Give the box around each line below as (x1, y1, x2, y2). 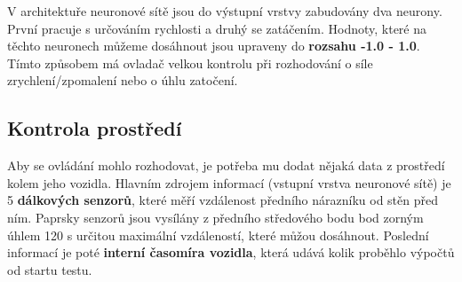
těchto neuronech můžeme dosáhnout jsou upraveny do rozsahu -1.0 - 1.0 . (7, 36, 420, 55)
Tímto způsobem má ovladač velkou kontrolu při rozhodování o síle (7, 53, 373, 72)
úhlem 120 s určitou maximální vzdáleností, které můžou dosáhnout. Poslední (7, 225, 429, 244)
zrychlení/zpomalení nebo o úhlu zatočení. (7, 71, 238, 90)
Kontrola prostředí (7, 114, 182, 142)
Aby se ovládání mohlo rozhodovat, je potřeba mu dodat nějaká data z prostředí (7, 156, 445, 175)
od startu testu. (7, 260, 92, 278)
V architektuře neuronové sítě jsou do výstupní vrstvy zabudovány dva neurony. (7, 2, 442, 20)
